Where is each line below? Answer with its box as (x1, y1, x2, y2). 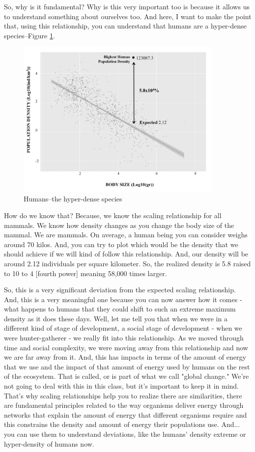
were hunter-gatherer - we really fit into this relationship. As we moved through (4, 333, 244, 343)
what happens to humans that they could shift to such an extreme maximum (4, 304, 236, 314)
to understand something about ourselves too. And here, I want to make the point (4, 11, 252, 21)
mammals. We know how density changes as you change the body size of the (4, 220, 234, 230)
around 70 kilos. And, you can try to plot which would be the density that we (4, 239, 238, 249)
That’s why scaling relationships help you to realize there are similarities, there (4, 390, 242, 400)
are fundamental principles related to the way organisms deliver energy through (4, 400, 244, 410)
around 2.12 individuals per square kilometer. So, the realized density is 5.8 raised (4, 258, 251, 268)
